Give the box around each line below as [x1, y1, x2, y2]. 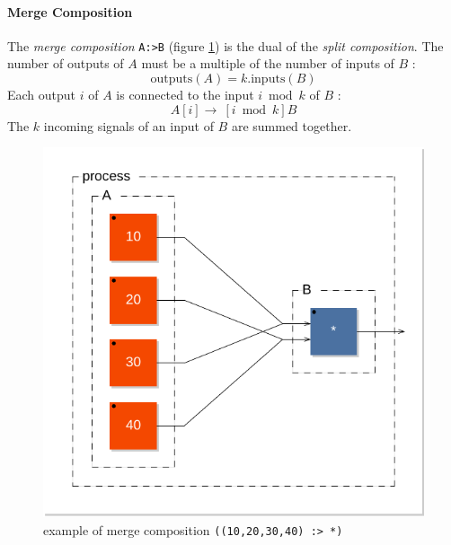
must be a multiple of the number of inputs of [141, 54, 394, 73]
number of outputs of [7, 54, 124, 73]
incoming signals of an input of [43, 116, 214, 135]
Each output [7, 85, 76, 104]
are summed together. [231, 116, 352, 135]
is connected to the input [116, 85, 254, 104]
